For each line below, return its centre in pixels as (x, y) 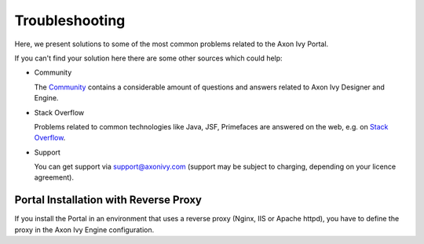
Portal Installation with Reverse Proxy (108, 200)
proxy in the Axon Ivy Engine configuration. (84, 229)
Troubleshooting (70, 20)
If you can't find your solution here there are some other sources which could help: (148, 58)
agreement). (54, 177)
